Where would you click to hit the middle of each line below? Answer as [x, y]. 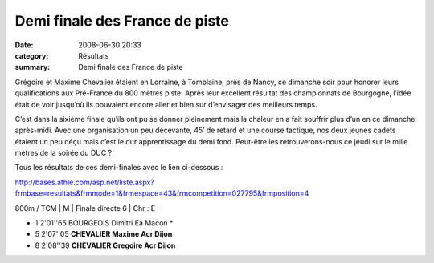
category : [32, 55]
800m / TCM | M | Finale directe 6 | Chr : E [85, 208]
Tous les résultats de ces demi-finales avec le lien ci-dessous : [119, 168]
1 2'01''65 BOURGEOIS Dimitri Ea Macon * [104, 223]
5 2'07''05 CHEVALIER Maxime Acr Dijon [104, 234]
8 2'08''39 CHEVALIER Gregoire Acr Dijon [105, 245]
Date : [24, 45]
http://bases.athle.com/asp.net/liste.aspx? [84, 182]
